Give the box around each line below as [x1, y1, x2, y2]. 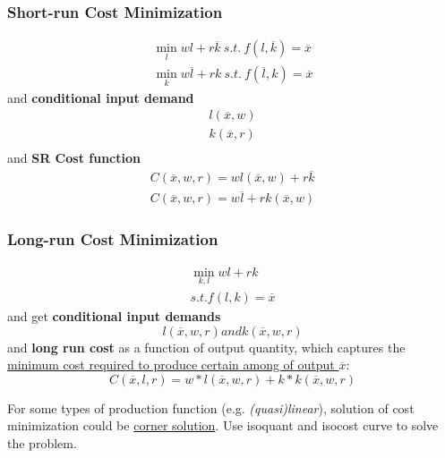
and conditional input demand [7, 88, 194, 106]
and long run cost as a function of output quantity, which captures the [7, 337, 406, 356]
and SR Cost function [7, 148, 141, 167]
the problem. [7, 433, 77, 452]
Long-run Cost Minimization [7, 228, 218, 250]
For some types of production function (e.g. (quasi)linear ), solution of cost [7, 398, 415, 417]
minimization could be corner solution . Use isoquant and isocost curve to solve [7, 416, 439, 435]
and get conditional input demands [7, 307, 221, 325]
